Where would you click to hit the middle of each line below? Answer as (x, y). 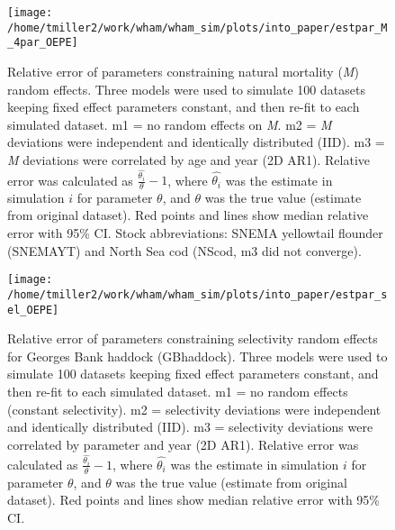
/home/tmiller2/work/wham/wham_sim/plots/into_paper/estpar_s (197, 294)
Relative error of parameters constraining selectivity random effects (193, 338)
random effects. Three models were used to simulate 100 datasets (186, 89)
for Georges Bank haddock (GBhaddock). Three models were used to (197, 356)
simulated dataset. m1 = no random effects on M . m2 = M (170, 124)
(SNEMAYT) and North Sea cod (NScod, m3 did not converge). (184, 250)
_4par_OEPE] (43, 43)
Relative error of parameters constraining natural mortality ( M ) (183, 71)
